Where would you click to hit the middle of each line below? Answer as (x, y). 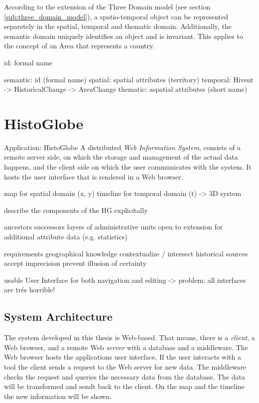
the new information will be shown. (58, 396)
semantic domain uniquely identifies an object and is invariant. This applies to (124, 36)
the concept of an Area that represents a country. (79, 46)
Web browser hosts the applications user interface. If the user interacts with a (123, 357)
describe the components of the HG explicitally (76, 210)
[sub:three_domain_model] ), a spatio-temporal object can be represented (116, 16)
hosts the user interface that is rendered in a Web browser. (94, 176)
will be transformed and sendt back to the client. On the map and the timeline (124, 386)
